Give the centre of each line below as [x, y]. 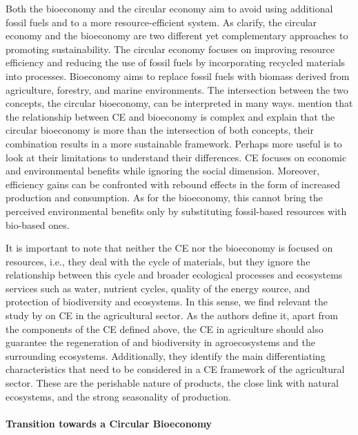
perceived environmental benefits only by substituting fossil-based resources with [176, 211]
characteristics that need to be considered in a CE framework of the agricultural [175, 369]
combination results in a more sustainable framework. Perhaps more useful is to [174, 143]
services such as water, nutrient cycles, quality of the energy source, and [158, 288]
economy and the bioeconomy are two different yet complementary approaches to [177, 36]
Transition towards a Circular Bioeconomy [109, 423]
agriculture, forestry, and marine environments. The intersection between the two [177, 89]
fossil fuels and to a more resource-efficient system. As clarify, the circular [161, 22]
